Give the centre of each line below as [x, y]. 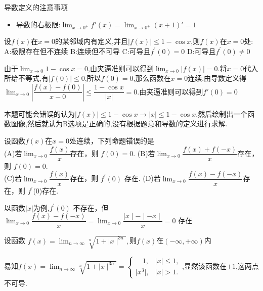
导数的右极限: [38, 24]
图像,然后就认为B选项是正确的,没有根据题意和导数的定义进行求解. [119, 124]
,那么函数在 [152, 78]
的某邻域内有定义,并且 [92, 41]
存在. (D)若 [142, 178]
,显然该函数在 [204, 266]
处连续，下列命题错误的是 [112, 140]
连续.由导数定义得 [217, 78]
